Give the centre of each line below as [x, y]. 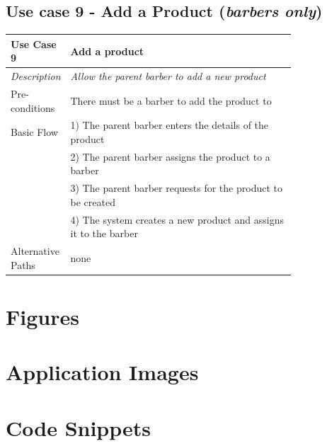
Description [36, 76]
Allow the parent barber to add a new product [168, 76]
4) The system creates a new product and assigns [177, 219]
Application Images [102, 372]
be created [93, 201]
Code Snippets [79, 427]
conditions [33, 107]
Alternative [35, 251]
